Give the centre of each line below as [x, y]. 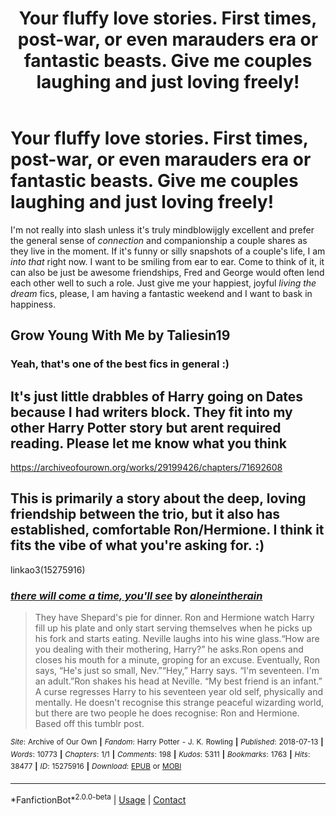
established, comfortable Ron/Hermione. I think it [167, 530]
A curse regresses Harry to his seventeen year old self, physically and [178, 692]
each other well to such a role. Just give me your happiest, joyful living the [163, 283]
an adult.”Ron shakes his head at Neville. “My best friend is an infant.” [178, 681]
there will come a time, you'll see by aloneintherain [136, 595]
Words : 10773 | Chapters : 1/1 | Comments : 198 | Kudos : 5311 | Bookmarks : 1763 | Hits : [160, 754]
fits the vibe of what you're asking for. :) [137, 545]
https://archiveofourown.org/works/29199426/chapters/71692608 [146, 468]
